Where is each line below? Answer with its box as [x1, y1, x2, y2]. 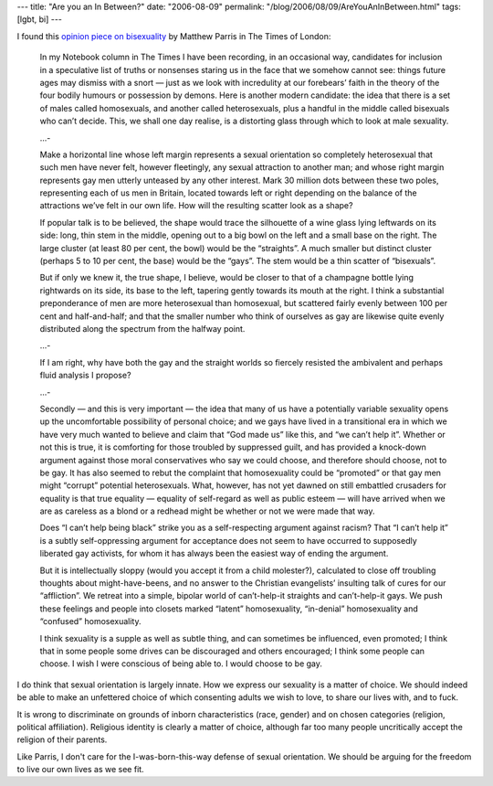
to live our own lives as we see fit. [16, 764, 145, 775]
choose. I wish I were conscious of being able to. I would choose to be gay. [39, 658, 323, 669]
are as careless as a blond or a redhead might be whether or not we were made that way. [39, 505, 375, 516]
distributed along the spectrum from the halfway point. [39, 323, 246, 334]
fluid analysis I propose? [39, 370, 131, 381]
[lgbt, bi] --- [16, 14, 63, 25]
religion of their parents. [16, 734, 108, 745]
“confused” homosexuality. [39, 616, 142, 627]
